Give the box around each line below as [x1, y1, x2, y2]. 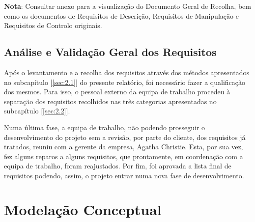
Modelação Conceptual [4, 199, 162, 219]
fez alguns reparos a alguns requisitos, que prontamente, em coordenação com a [4, 151, 243, 161]
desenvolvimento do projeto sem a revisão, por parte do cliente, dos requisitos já [4, 132, 246, 142]
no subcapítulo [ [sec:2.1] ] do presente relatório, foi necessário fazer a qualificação [4, 77, 245, 87]
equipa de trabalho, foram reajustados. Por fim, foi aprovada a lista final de [4, 161, 231, 171]
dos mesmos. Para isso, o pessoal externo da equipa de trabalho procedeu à [4, 86, 230, 97]
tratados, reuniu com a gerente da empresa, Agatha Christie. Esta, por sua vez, [4, 141, 243, 152]
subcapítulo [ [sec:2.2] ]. [4, 106, 70, 116]
